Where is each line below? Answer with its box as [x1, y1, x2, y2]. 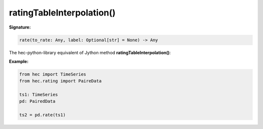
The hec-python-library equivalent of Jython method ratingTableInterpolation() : [9, 49, 171, 55]
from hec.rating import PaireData [19, 78, 102, 84]
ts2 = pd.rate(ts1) [19, 112, 66, 118]
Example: [9, 58, 29, 64]
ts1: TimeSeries [19, 92, 58, 97]
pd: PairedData [19, 98, 56, 104]
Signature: [9, 24, 31, 30]
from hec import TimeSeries [19, 71, 86, 77]
